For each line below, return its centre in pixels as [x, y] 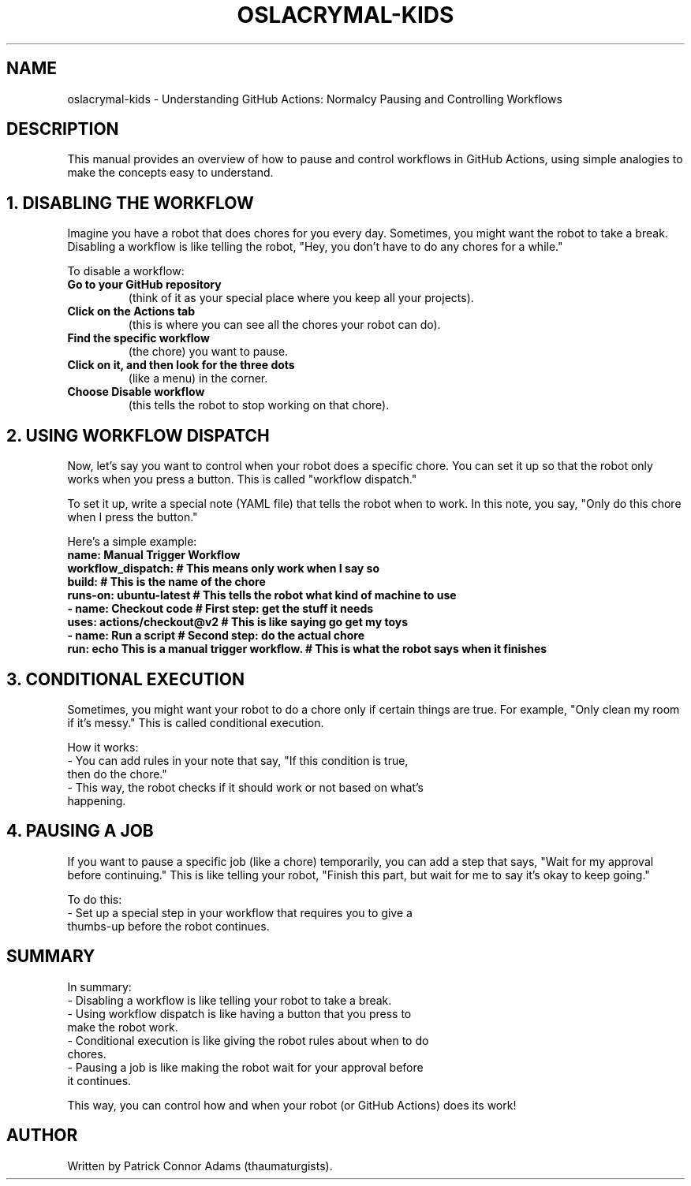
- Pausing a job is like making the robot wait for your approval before [245, 1067]
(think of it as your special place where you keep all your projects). [301, 298]
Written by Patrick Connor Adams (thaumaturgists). [200, 1165]
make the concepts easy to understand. [170, 173]
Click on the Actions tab [131, 311]
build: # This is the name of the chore [166, 582]
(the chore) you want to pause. [208, 352]
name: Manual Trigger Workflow [154, 555]
